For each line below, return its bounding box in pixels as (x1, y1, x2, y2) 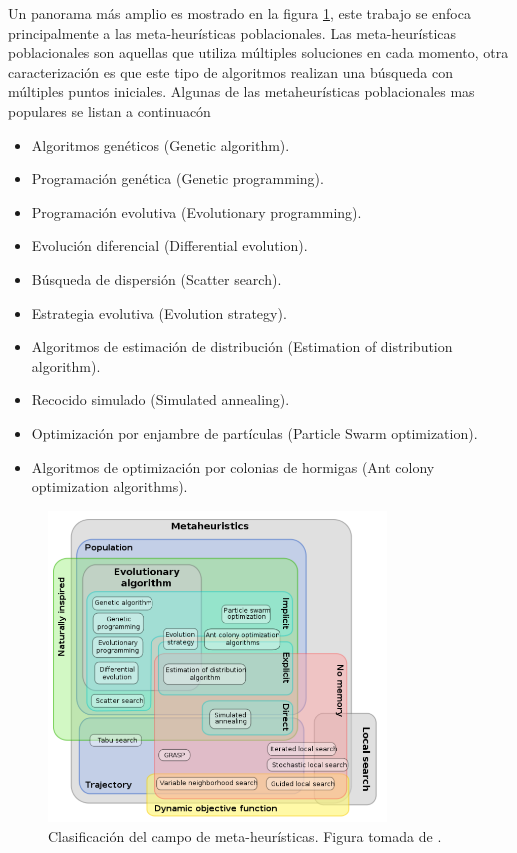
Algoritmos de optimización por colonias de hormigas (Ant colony (31, 456, 435, 477)
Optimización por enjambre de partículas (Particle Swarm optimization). (31, 422, 478, 443)
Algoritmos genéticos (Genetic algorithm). (31, 134, 290, 155)
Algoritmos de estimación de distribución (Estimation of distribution (31, 336, 453, 357)
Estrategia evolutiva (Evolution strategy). (31, 302, 287, 323)
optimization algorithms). (31, 476, 188, 497)
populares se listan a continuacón (8, 100, 211, 121)
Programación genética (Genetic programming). (31, 168, 324, 189)
